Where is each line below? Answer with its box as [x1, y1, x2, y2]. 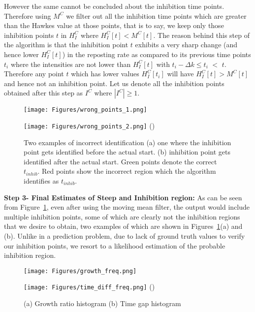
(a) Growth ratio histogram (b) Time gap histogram [24, 298, 181, 309]
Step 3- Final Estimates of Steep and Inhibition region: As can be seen [4, 192, 242, 202]
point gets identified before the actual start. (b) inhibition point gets [24, 147, 230, 157]
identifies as [24, 176, 59, 186]
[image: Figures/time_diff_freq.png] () [24, 281, 155, 292]
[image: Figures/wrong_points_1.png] [24, 106, 147, 114]
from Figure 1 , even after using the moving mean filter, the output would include [4, 202, 250, 212]
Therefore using [4, 10, 51, 21]
